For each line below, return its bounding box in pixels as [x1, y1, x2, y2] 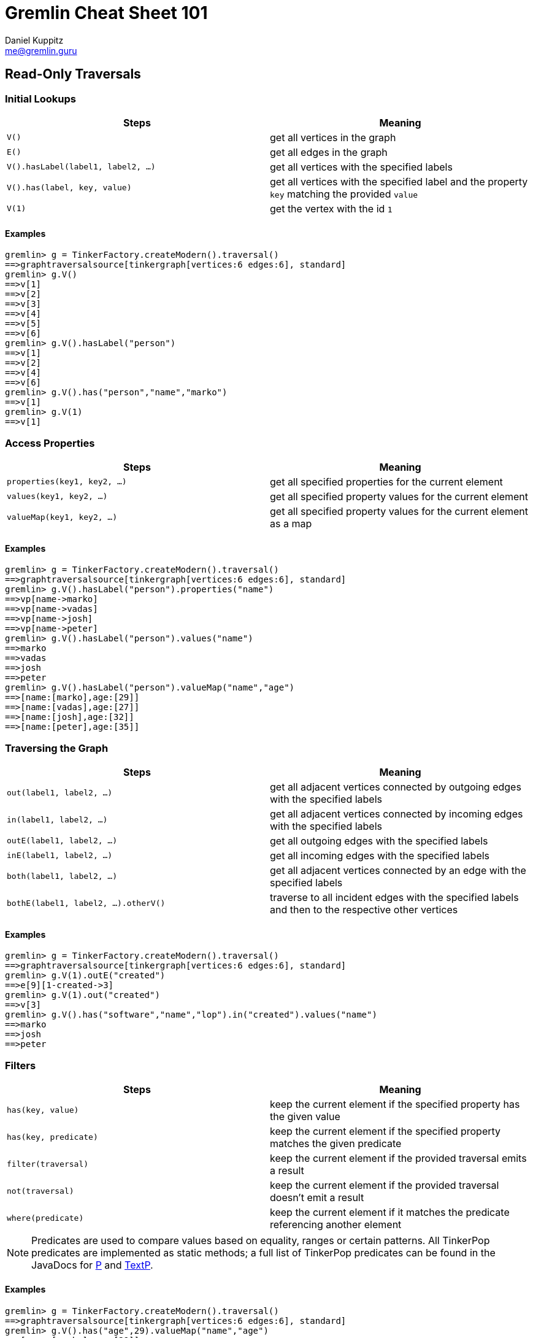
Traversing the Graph [5, 741, 109, 754]
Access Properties [5, 436, 95, 449]
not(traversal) [7, 1186, 74, 1196]
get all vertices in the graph [270, 131, 396, 144]
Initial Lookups [5, 92, 76, 105]
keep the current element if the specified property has [270, 1097, 520, 1110]
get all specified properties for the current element [270, 475, 503, 488]
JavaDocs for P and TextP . [31, 1258, 153, 1271]
